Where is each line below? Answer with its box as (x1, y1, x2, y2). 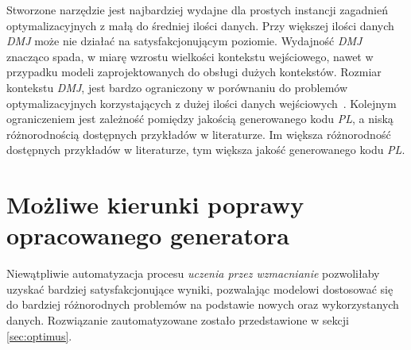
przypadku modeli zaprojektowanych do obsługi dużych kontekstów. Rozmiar (6, 63, 382, 80)
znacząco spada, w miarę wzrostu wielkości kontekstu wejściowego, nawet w (6, 48, 374, 64)
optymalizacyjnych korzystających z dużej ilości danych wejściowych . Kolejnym (6, 94, 397, 111)
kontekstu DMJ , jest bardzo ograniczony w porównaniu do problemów (6, 79, 348, 95)
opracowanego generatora (6, 219, 289, 252)
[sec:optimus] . (6, 327, 72, 344)
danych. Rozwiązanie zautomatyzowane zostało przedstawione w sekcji (6, 312, 349, 329)
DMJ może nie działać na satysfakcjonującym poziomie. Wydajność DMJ (6, 33, 363, 49)
